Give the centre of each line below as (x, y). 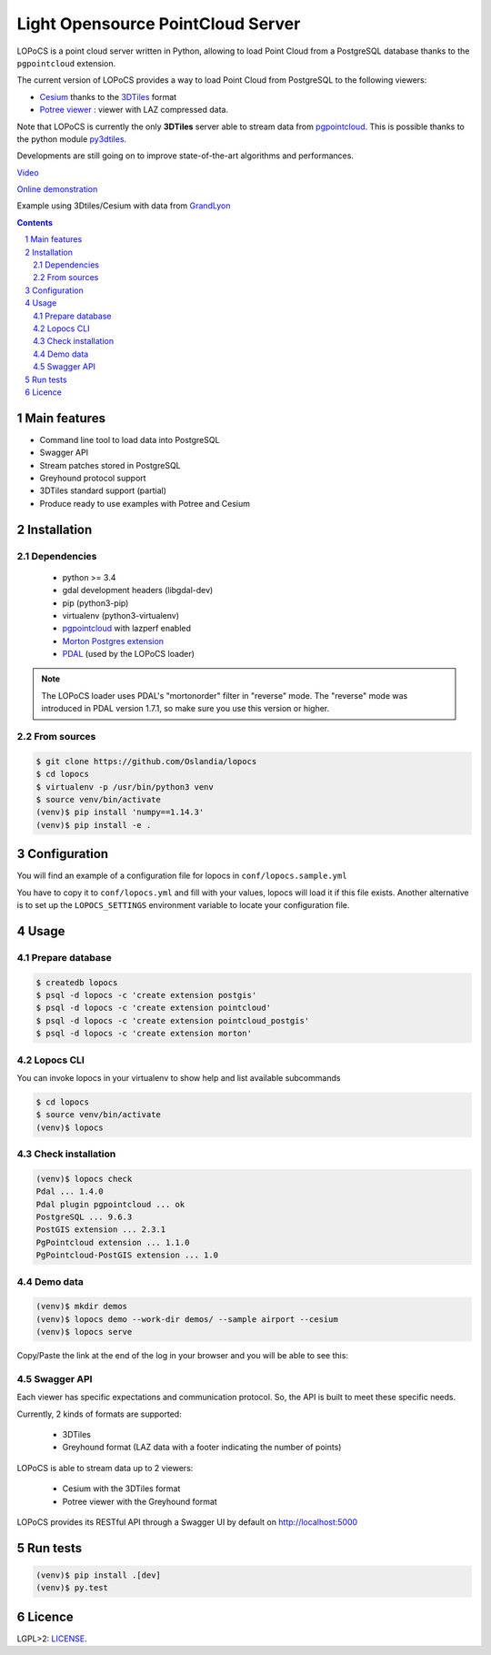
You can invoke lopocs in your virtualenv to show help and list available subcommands (179, 1077)
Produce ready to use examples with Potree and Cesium (145, 503)
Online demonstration (57, 189)
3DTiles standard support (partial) (103, 490)
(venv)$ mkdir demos (81, 1307)
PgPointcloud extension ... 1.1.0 (113, 1242)
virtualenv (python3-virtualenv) (121, 615)
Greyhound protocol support (93, 478)
